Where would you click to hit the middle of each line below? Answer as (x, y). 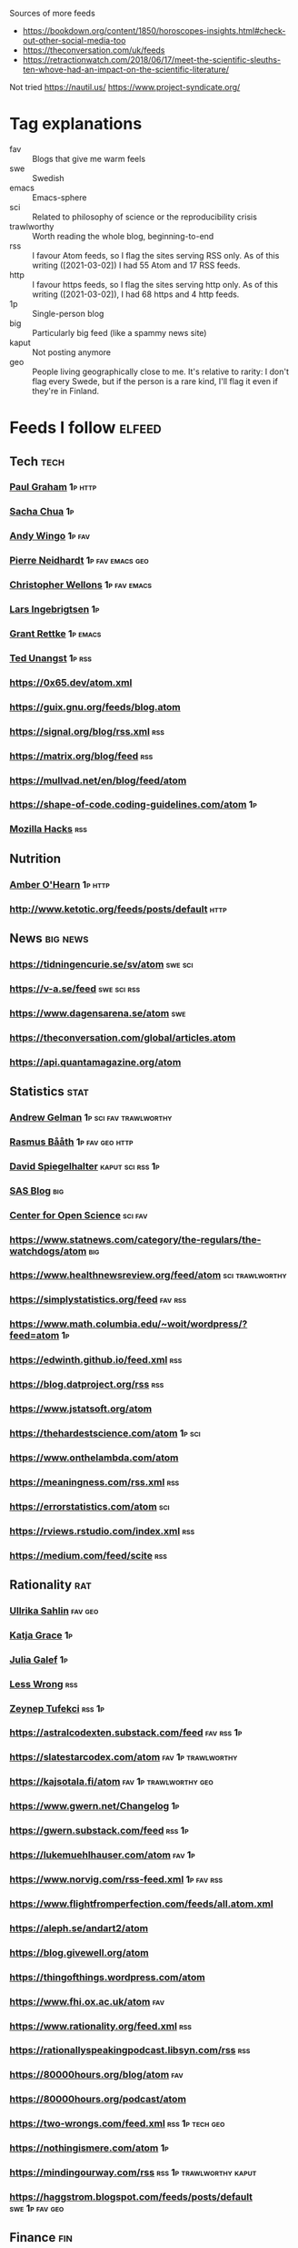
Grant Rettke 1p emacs (55, 634)
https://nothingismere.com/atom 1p (89, 2148)
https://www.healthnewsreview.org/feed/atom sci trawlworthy (148, 1276)
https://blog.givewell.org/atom (79, 1952)
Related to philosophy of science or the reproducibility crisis (144, 217)
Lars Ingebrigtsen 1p (55, 609)
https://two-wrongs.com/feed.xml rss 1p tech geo (117, 2123)
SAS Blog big (37, 1190)
